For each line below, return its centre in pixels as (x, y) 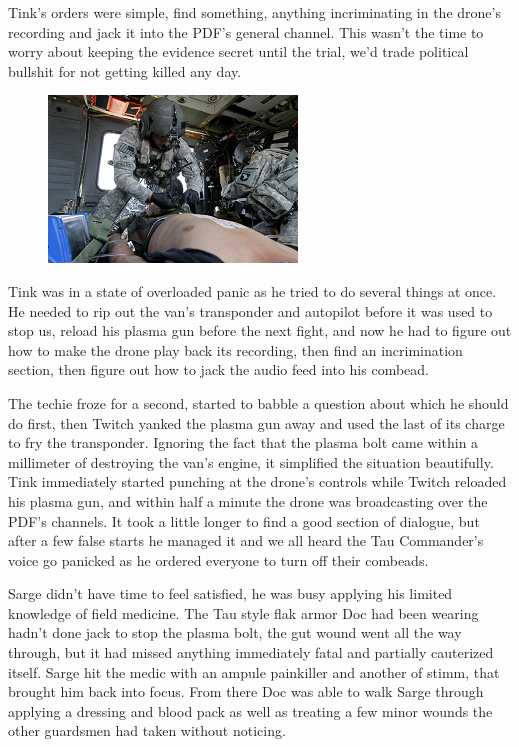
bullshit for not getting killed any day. (125, 70)
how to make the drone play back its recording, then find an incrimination (235, 349)
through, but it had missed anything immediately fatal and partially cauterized (251, 652)
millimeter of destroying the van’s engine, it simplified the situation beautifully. (251, 461)
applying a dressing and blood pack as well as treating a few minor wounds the (250, 710)
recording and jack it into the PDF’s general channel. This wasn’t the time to (246, 31)
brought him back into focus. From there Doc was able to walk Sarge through (246, 691)
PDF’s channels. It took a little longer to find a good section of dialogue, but (244, 520)
